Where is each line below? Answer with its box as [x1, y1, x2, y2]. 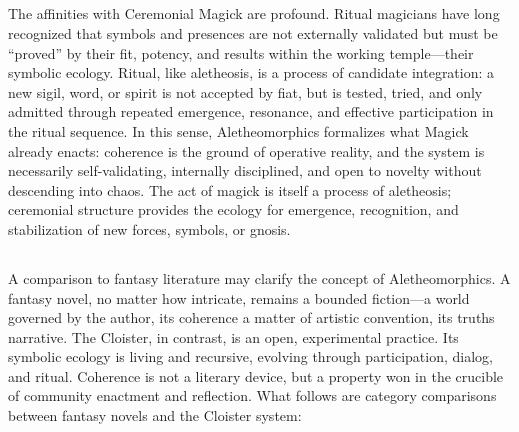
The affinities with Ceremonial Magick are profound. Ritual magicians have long [8, 3, 500, 24]
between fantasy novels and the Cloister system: [8, 405, 302, 426]
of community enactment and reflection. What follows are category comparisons [8, 385, 497, 406]
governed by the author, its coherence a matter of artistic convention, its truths [8, 307, 495, 328]
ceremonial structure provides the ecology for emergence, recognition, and [8, 199, 459, 220]
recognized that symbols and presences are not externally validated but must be [8, 22, 498, 43]
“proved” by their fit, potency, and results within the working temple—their [8, 42, 474, 63]
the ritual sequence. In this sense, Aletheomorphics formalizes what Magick [8, 120, 469, 141]
